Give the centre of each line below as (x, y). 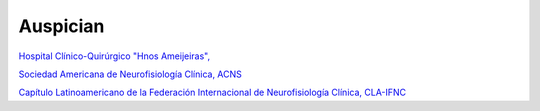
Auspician (61, 26)
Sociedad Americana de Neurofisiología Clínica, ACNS (130, 74)
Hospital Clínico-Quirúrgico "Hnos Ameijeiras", (114, 56)
